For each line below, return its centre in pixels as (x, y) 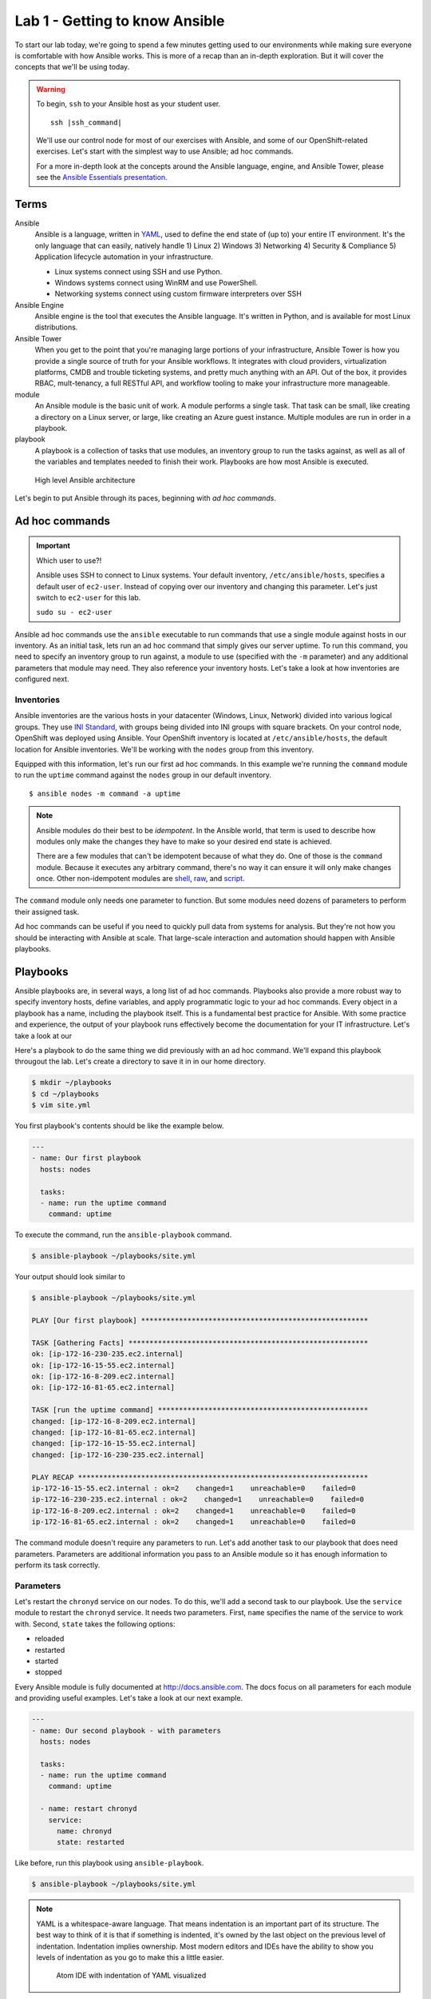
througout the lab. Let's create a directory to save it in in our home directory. (140, 1061)
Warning (51, 89)
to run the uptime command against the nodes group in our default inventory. (143, 775)
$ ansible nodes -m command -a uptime (105, 793)
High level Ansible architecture (85, 480)
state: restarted (91, 1842)
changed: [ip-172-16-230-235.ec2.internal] (118, 1454)
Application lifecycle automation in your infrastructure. (124, 257)
